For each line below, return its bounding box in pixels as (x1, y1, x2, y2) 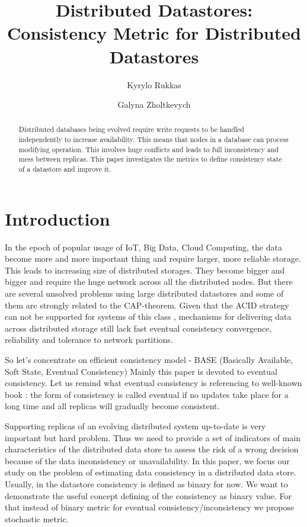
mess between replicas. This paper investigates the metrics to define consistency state (18, 154, 282, 164)
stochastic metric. (5, 512, 69, 525)
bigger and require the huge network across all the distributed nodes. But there (5, 275, 293, 288)
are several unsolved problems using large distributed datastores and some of (5, 287, 284, 300)
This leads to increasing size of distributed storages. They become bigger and (5, 263, 285, 276)
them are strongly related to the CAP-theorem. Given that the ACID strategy (5, 298, 289, 311)
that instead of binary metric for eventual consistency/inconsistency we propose (5, 501, 295, 513)
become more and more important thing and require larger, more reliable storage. (5, 252, 301, 265)
